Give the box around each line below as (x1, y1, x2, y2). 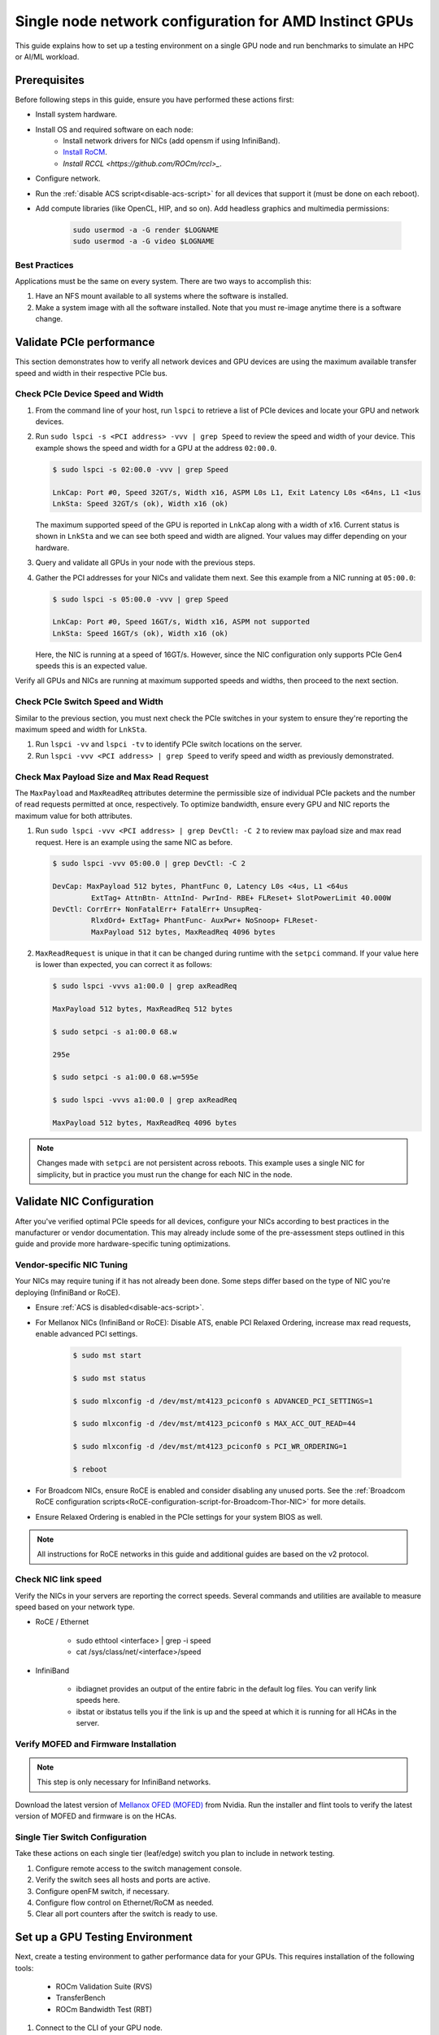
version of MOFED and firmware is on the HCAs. (15, 1811, 177, 1821)
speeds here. (76, 1696, 120, 1705)
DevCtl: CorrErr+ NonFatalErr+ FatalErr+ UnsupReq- (52, 904, 263, 914)
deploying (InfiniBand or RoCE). (15, 1287, 121, 1298)
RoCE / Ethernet (35, 1617, 89, 1627)
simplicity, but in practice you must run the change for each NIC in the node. (37, 1169, 293, 1179)
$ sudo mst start (72, 1351, 142, 1360)
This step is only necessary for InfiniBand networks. (37, 1777, 211, 1787)
